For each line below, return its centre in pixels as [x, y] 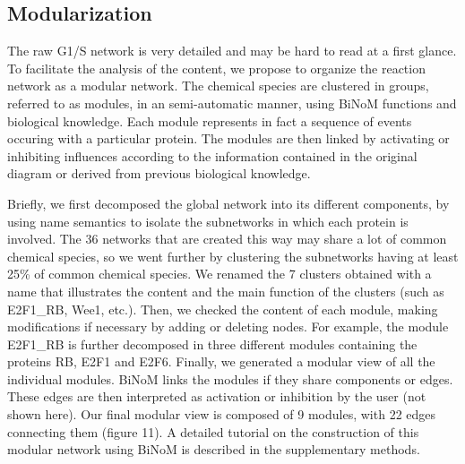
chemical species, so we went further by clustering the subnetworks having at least [233, 256]
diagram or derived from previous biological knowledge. [159, 173]
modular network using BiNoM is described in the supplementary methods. [214, 449]
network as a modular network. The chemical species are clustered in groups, [218, 86]
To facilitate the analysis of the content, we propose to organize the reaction [216, 68]
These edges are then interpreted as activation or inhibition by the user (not [217, 396]
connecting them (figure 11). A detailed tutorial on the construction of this [213, 431]
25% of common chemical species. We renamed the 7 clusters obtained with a [220, 274]
